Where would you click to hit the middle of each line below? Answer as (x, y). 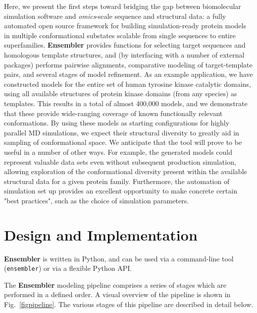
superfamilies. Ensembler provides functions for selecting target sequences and (125, 45)
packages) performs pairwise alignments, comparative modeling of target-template (128, 64)
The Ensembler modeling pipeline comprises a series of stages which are (115, 284)
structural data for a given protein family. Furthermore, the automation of (117, 181)
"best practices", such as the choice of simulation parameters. (97, 200)
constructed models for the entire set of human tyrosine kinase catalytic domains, (128, 84)
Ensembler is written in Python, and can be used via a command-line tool (119, 258)
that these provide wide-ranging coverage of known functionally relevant (113, 113)
